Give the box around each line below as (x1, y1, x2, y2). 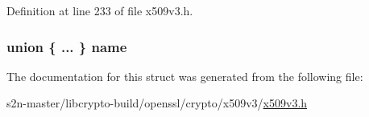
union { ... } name (6, 36, 127, 56)
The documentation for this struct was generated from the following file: (6, 67, 363, 84)
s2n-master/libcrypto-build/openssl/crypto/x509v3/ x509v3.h (6, 95, 308, 111)
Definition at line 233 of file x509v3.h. (6, 2, 193, 18)
